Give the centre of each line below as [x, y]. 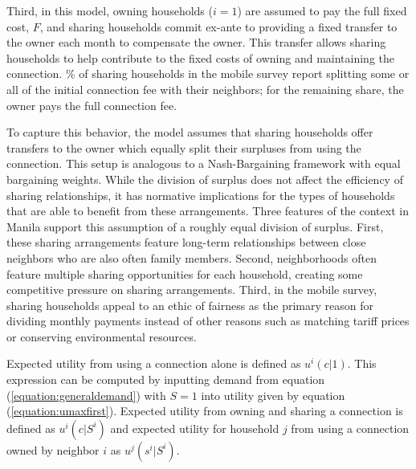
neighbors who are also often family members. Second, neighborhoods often [192, 257]
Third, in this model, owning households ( [110, 10]
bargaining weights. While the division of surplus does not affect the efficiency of [205, 179]
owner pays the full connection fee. [92, 105]
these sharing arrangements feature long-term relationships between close [186, 242]
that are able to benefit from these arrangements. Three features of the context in [208, 211]
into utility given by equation [273, 395]
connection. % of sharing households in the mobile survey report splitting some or [208, 73]
